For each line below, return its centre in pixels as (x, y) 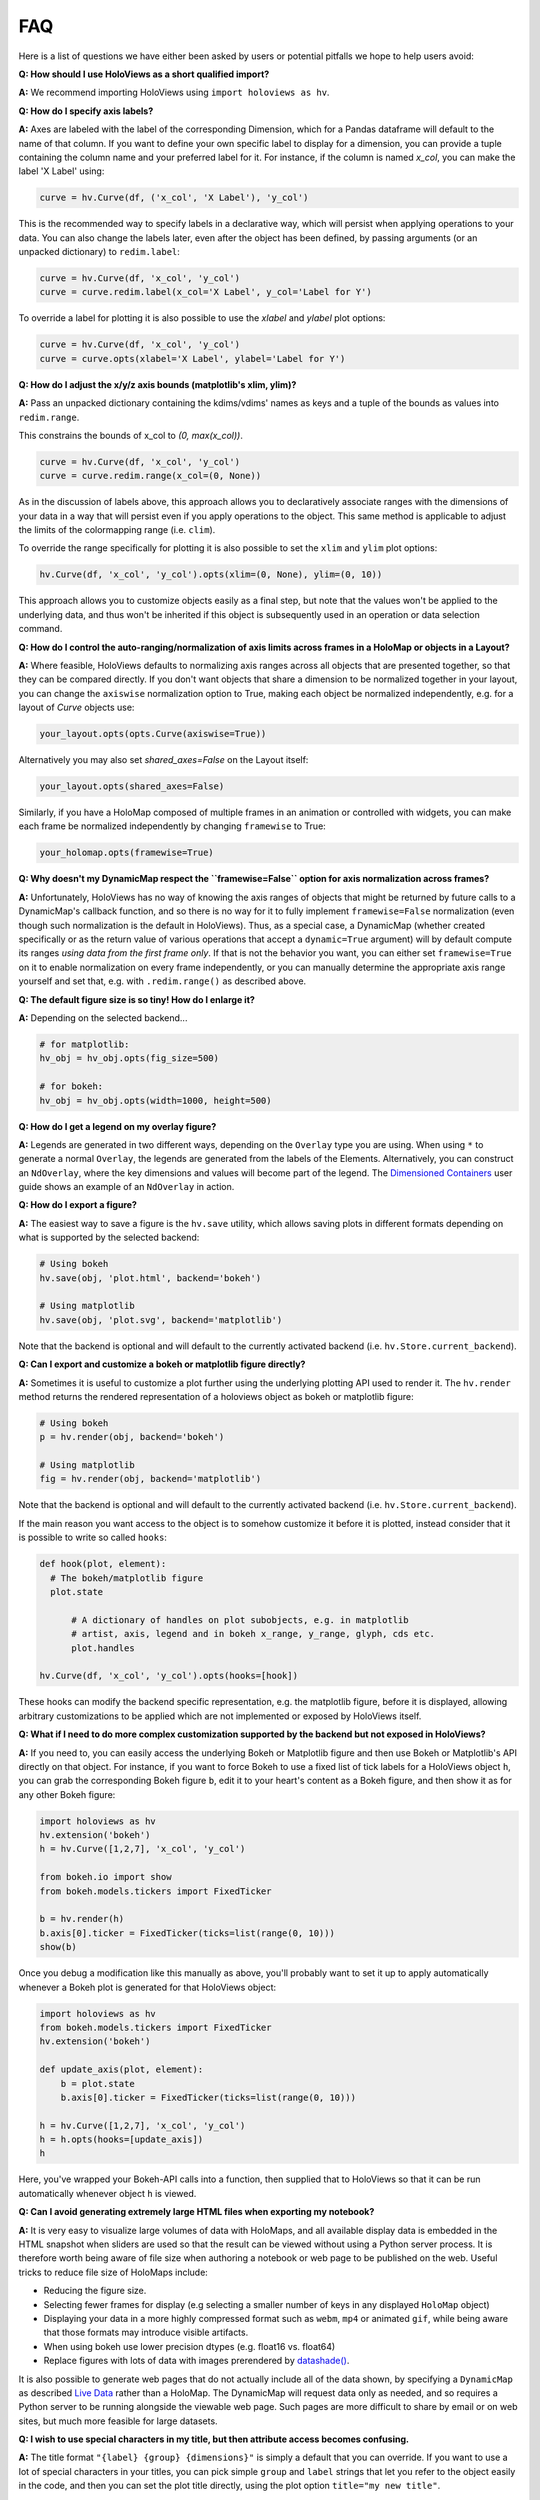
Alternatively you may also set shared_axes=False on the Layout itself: (163, 760)
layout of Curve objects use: (76, 707)
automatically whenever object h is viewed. (107, 2193)
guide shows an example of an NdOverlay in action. (126, 1187)
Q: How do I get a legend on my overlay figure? (117, 1126)
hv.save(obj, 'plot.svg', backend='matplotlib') (161, 1319)
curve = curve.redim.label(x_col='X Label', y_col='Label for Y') (205, 292)
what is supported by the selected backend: (109, 1237)
